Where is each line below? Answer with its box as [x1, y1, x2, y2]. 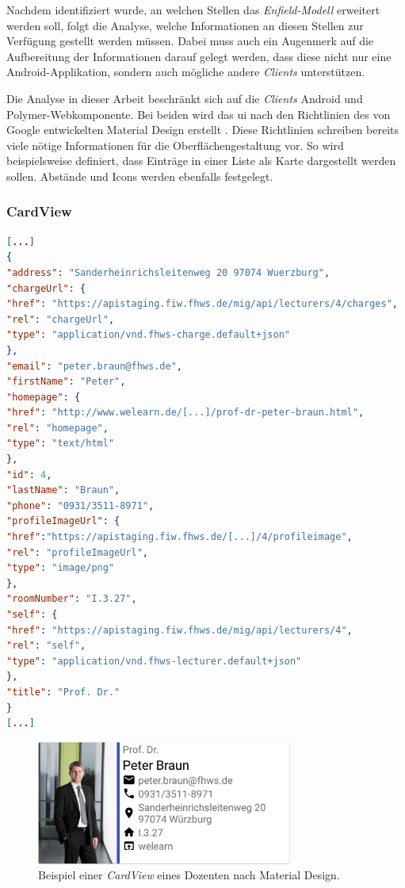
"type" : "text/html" [6, 438, 115, 450]
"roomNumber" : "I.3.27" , [6, 593, 137, 605]
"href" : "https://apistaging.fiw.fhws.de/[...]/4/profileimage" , [6, 531, 353, 543]
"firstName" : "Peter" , [6, 376, 126, 388]
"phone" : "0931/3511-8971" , [6, 499, 155, 511]
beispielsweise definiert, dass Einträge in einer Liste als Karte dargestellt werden [6, 152, 396, 169]
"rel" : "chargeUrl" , [6, 313, 115, 325]
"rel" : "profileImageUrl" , [6, 546, 149, 558]
